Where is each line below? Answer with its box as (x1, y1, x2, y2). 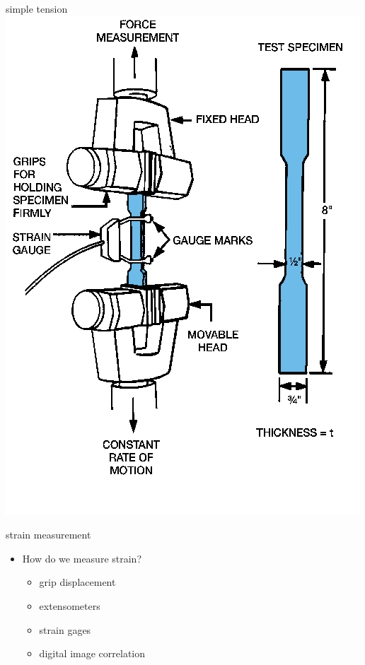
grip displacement (39, 575, 116, 589)
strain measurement (6, 527, 91, 542)
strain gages (39, 622, 91, 637)
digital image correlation (39, 646, 146, 661)
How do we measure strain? (22, 551, 141, 565)
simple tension (6, 1, 68, 16)
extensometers (39, 598, 100, 613)
